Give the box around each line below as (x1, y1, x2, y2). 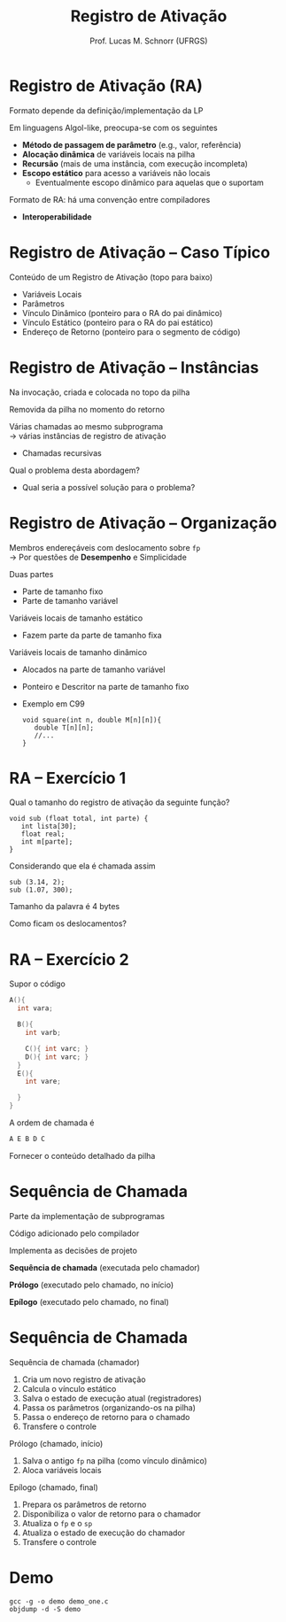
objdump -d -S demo (9, 1604, 81, 1613)
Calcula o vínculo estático (21, 1383, 117, 1394)
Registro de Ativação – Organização (9, 513, 277, 533)
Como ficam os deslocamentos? (9, 918, 127, 929)
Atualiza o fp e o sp (21, 1518, 93, 1528)
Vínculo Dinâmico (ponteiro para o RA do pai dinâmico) (21, 307, 223, 318)
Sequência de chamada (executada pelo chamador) (9, 1262, 201, 1272)
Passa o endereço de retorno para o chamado (21, 1411, 190, 1422)
